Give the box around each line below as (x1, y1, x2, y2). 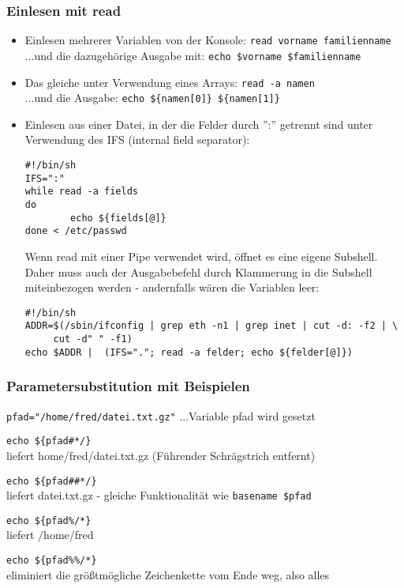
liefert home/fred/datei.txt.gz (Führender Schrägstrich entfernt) (6, 447, 316, 463)
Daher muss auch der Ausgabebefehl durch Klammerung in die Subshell (24, 263, 372, 280)
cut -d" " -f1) (53, 334, 133, 345)
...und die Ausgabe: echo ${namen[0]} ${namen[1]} (24, 89, 280, 106)
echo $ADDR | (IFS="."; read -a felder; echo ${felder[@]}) (24, 346, 353, 358)
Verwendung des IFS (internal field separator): (24, 131, 250, 148)
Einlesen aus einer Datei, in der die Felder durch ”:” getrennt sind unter (24, 115, 373, 132)
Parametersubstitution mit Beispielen (6, 376, 250, 396)
